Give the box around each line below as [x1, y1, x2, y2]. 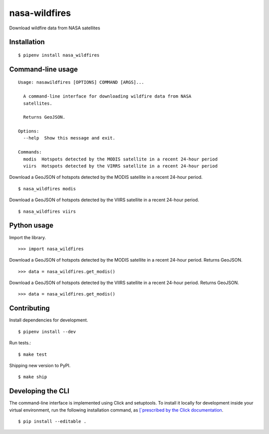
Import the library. [9, 234, 46, 240]
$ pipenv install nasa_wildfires [18, 52, 100, 58]
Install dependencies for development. [9, 317, 88, 323]
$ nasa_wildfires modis [18, 186, 76, 191]
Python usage [9, 221, 54, 230]
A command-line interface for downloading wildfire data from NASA [23, 94, 192, 99]
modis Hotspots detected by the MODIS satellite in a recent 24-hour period [23, 156, 218, 162]
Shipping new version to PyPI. [9, 362, 71, 368]
